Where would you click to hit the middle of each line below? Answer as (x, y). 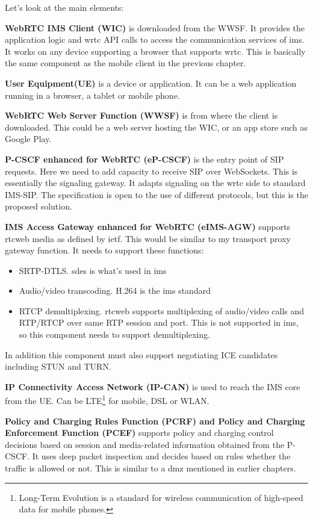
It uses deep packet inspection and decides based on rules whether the (161, 456)
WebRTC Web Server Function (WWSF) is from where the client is (141, 115)
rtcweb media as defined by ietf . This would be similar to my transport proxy (148, 238)
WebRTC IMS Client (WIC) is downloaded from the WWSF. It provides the (155, 27)
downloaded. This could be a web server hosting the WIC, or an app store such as (156, 127)
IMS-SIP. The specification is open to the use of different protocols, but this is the (156, 194)
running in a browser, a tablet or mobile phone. (92, 95)
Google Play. (28, 139)
